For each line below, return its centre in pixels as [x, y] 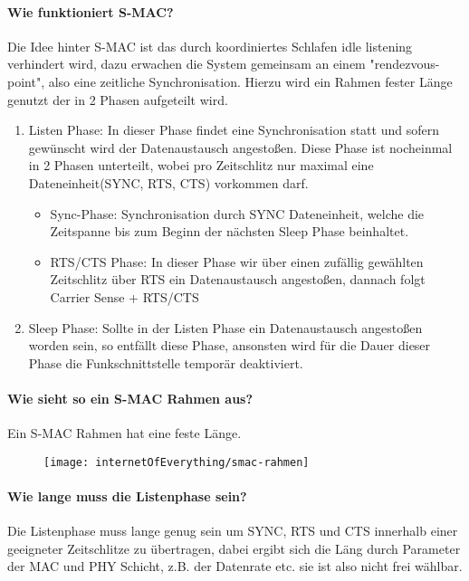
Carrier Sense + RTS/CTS [124, 296]
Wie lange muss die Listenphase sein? [127, 495]
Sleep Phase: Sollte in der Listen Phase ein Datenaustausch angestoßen [225, 327]
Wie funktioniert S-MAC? [91, 11]
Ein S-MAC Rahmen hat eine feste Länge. [124, 433]
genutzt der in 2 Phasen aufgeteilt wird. [118, 99]
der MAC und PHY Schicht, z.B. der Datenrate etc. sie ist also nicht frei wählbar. [235, 566]
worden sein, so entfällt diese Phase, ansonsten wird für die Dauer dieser [230, 345]
